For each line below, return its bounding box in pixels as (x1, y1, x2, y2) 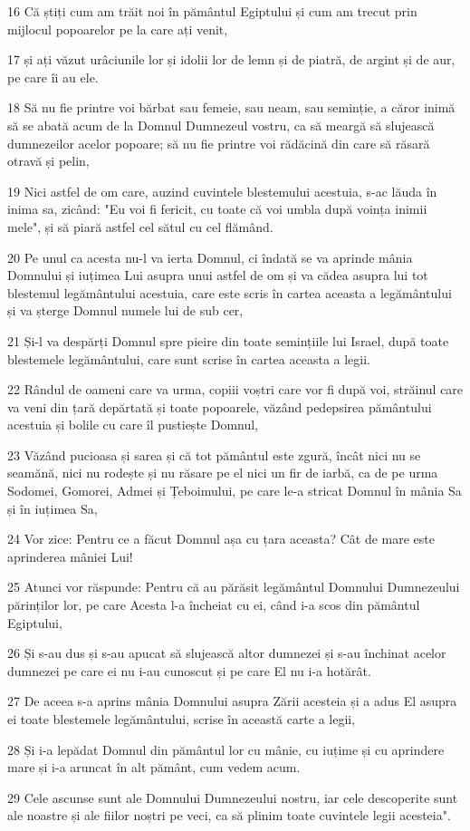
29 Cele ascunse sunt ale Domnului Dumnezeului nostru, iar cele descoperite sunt (7, 788, 458, 807)
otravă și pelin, (7, 151, 90, 170)
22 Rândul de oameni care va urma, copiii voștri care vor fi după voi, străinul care (7, 380, 464, 399)
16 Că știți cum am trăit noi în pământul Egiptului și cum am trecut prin (7, 2, 417, 20)
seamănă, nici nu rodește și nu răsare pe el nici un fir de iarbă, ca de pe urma (7, 463, 438, 482)
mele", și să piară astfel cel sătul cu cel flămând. (7, 217, 273, 236)
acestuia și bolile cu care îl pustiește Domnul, (7, 415, 259, 434)
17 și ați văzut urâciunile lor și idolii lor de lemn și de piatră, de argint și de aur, (7, 50, 456, 69)
